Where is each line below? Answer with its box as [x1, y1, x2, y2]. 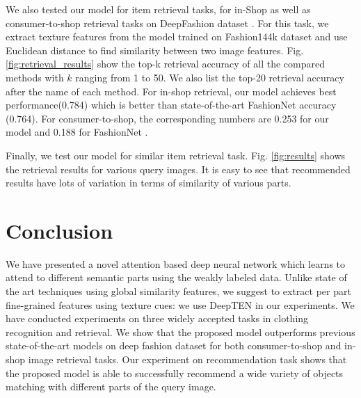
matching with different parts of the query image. [6, 379, 216, 394]
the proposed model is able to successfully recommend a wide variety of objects [6, 365, 344, 380]
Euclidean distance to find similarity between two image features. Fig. [6, 42, 304, 57]
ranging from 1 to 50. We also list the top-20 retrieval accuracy [75, 70, 344, 84]
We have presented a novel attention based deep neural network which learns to [6, 256, 346, 271]
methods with [6, 70, 64, 84]
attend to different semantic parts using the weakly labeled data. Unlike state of [6, 270, 347, 285]
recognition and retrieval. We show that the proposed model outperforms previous [6, 324, 355, 339]
